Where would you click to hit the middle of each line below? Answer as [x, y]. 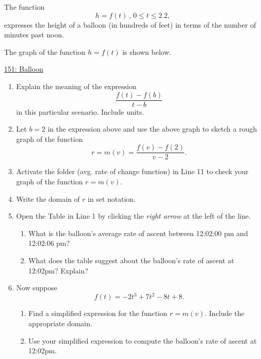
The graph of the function [45, 51]
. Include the [225, 313]
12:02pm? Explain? [58, 270]
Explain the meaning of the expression [76, 86]
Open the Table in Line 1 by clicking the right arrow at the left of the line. [133, 216]
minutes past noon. [34, 35]
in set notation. [112, 198]
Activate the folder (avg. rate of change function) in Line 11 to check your [132, 171]
